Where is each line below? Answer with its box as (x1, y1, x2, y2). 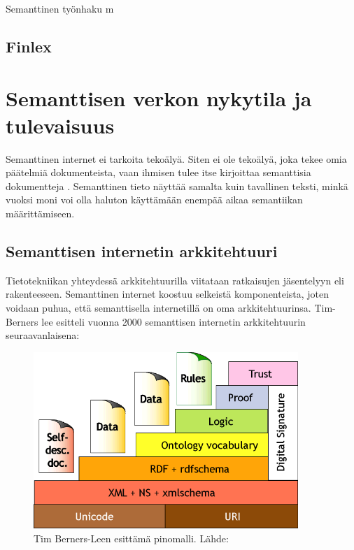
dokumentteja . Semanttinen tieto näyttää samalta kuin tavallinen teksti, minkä (6, 178, 348, 193)
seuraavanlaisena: (6, 328, 80, 342)
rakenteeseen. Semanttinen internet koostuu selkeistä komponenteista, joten (6, 287, 330, 301)
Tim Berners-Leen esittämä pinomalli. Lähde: (34, 530, 229, 545)
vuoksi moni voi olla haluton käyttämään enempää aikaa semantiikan (6, 192, 303, 207)
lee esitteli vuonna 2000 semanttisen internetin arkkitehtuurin (41, 314, 306, 328)
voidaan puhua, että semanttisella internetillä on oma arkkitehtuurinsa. (6, 301, 311, 315)
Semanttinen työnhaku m (6, 1, 114, 15)
